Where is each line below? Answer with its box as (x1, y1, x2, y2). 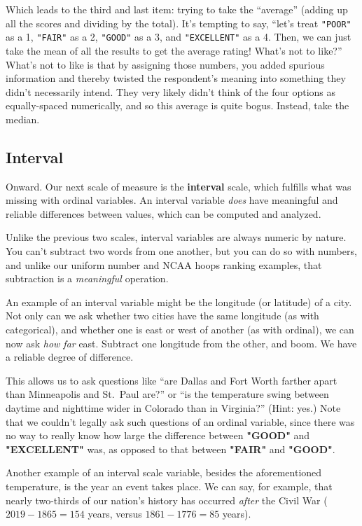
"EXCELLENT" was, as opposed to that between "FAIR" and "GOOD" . (6, 441, 335, 456)
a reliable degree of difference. (6, 349, 134, 364)
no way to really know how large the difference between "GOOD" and (6, 428, 310, 443)
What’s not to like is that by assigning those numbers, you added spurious (6, 57, 325, 71)
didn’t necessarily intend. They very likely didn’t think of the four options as (6, 84, 336, 99)
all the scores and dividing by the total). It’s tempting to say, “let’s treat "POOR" (6, 15, 351, 30)
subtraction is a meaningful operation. (6, 271, 169, 286)
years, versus (88, 506, 142, 521)
